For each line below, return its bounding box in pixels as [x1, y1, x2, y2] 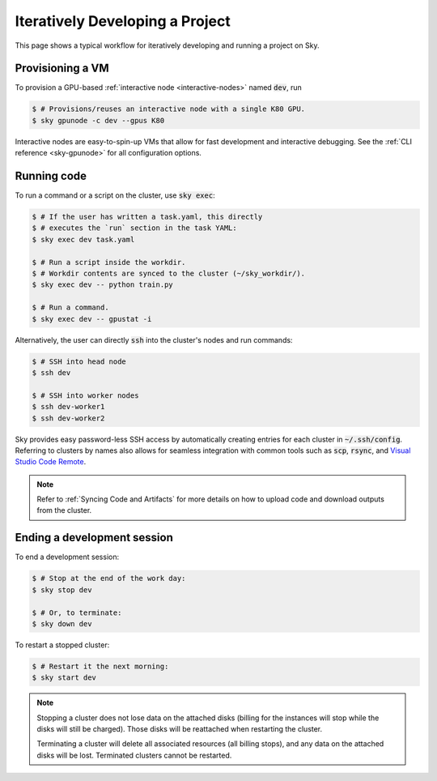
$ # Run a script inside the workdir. [32, 258, 186, 267]
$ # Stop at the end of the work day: [32, 574, 186, 583]
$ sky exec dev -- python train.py [32, 280, 173, 289]
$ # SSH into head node [32, 356, 127, 366]
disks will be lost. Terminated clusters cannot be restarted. [36, 750, 232, 760]
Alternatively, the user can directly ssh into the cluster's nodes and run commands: [15, 335, 293, 344]
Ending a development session [15, 531, 173, 544]
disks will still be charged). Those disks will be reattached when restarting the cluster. [36, 724, 323, 734]
